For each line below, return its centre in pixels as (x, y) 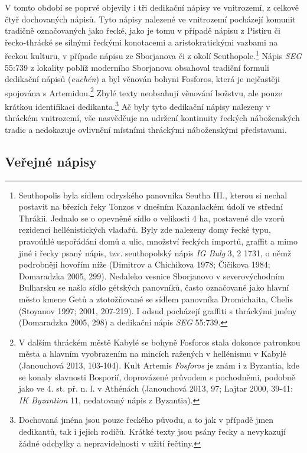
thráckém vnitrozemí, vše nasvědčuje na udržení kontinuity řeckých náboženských (152, 118)
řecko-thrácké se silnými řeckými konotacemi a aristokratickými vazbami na (141, 42)
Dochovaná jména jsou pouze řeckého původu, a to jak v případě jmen (146, 420)
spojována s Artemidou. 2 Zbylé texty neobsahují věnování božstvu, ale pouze (143, 92)
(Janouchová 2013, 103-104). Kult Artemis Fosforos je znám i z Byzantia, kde (159, 365)
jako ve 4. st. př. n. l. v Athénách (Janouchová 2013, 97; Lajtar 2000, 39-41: (156, 388)
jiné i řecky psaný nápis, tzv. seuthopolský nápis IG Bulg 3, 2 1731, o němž (155, 252)
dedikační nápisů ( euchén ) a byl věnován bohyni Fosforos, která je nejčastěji (142, 79)
